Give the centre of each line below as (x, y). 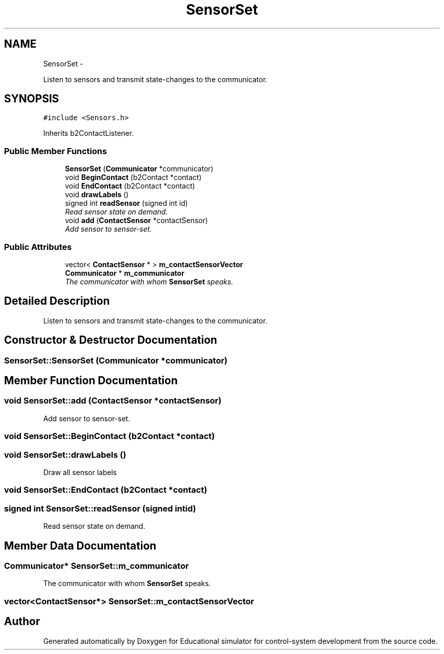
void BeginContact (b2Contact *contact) (133, 177)
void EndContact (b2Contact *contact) (130, 186)
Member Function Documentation (91, 381)
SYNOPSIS (32, 99)
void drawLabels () (97, 195)
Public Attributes (38, 247)
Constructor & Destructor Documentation (111, 340)
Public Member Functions (55, 151)
